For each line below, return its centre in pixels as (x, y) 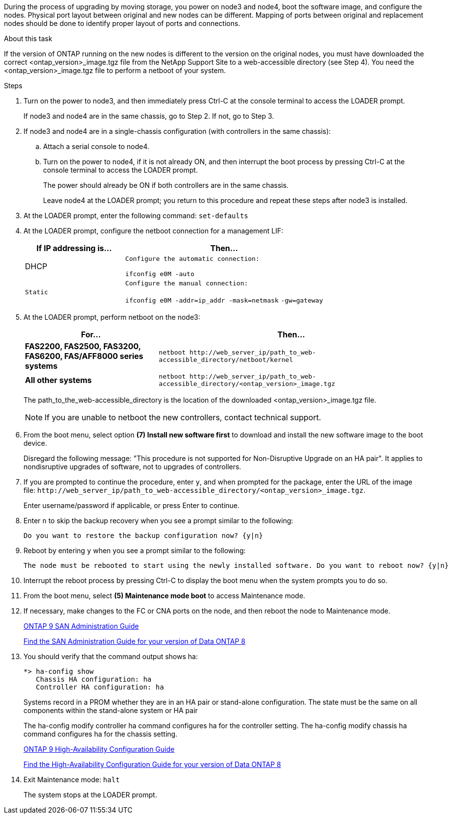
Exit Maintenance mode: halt (72, 780)
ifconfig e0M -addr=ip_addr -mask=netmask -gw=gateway (224, 300)
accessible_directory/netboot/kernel (226, 360)
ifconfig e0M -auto (160, 274)
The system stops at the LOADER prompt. (90, 795)
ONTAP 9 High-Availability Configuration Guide (99, 749)
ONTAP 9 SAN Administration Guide (81, 626)
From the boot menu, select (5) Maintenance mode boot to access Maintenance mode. (165, 596)
